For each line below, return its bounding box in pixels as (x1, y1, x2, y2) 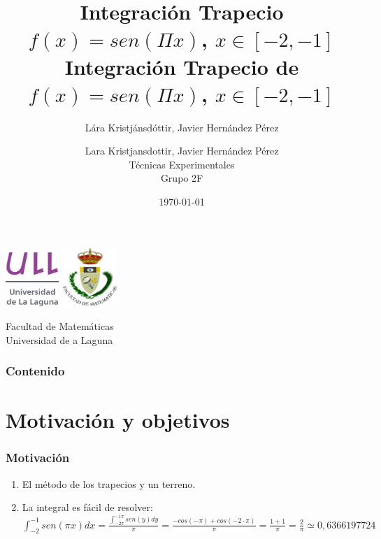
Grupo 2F (160, 171, 203, 185)
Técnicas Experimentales (129, 157, 235, 171)
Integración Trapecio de (64, 52, 299, 80)
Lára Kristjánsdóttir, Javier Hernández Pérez (85, 120, 279, 134)
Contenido (6, 362, 65, 380)
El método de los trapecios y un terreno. (22, 476, 196, 491)
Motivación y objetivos (6, 405, 230, 434)
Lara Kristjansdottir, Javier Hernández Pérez (85, 143, 279, 158)
